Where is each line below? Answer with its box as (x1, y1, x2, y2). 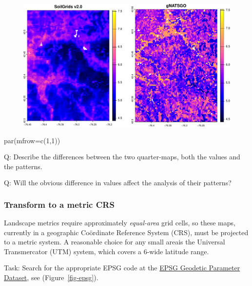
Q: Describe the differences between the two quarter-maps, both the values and (4, 152, 240, 162)
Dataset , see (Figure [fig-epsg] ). (4, 272, 98, 283)
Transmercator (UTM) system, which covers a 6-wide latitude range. (4, 246, 209, 256)
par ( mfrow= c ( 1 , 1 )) (4, 135, 60, 145)
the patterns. (4, 161, 42, 171)
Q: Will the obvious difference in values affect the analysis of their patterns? (4, 177, 232, 188)
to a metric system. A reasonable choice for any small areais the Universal (4, 237, 225, 247)
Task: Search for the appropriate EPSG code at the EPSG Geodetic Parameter (4, 263, 240, 273)
